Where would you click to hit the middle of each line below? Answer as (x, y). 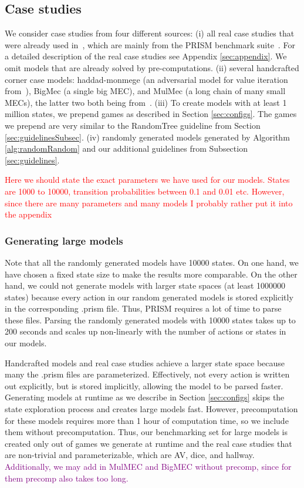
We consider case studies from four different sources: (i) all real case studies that (150, 33)
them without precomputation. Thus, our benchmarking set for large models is (146, 432)
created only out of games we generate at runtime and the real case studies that (148, 443)
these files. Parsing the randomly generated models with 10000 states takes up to (150, 320)
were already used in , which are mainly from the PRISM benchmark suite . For (150, 44)
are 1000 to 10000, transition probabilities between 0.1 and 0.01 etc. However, (145, 191)
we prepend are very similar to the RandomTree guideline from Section (133, 125)
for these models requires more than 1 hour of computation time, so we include (147, 420)
